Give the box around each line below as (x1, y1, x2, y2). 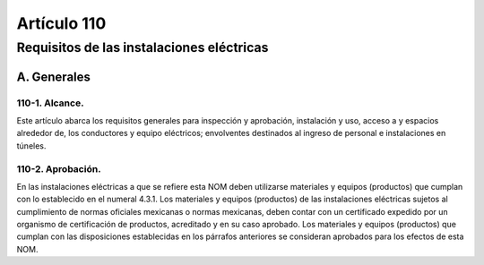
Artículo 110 (16, 13, 107, 33)
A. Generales (16, 69, 91, 84)
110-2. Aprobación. (16, 162, 102, 175)
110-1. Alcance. (16, 97, 84, 109)
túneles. (16, 140, 47, 151)
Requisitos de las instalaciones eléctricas (16, 39, 269, 56)
